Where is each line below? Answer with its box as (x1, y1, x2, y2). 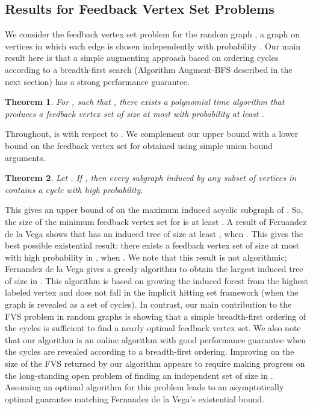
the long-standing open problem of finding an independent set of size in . (5, 369, 273, 381)
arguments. (5, 151, 46, 163)
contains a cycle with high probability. (5, 183, 143, 195)
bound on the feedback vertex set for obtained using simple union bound (5, 139, 273, 151)
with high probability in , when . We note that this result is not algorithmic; (5, 250, 287, 263)
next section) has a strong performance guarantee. (5, 75, 190, 87)
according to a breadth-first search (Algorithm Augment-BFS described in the (5, 63, 293, 75)
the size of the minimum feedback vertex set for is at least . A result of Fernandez (5, 215, 307, 227)
